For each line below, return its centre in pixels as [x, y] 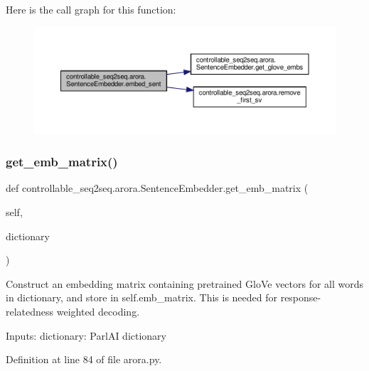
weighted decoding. [98, 311]
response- [301, 297]
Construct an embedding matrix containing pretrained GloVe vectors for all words [185, 283]
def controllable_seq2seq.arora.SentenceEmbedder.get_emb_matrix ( [157, 188]
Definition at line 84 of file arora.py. [84, 359]
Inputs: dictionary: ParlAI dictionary [86, 335]
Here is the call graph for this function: [91, 9]
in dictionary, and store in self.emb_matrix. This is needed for [141, 297]
